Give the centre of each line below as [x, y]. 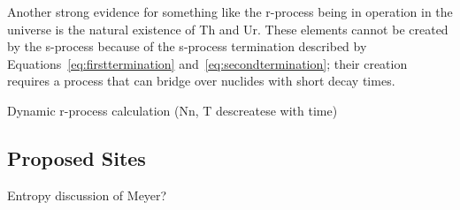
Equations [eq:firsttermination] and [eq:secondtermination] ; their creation [207, 63]
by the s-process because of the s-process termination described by [187, 46]
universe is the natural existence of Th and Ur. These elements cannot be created [228, 29]
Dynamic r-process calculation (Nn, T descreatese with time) [172, 110]
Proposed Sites [77, 157]
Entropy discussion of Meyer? [87, 195]
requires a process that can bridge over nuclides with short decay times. [201, 81]
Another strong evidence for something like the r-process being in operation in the [230, 11]
